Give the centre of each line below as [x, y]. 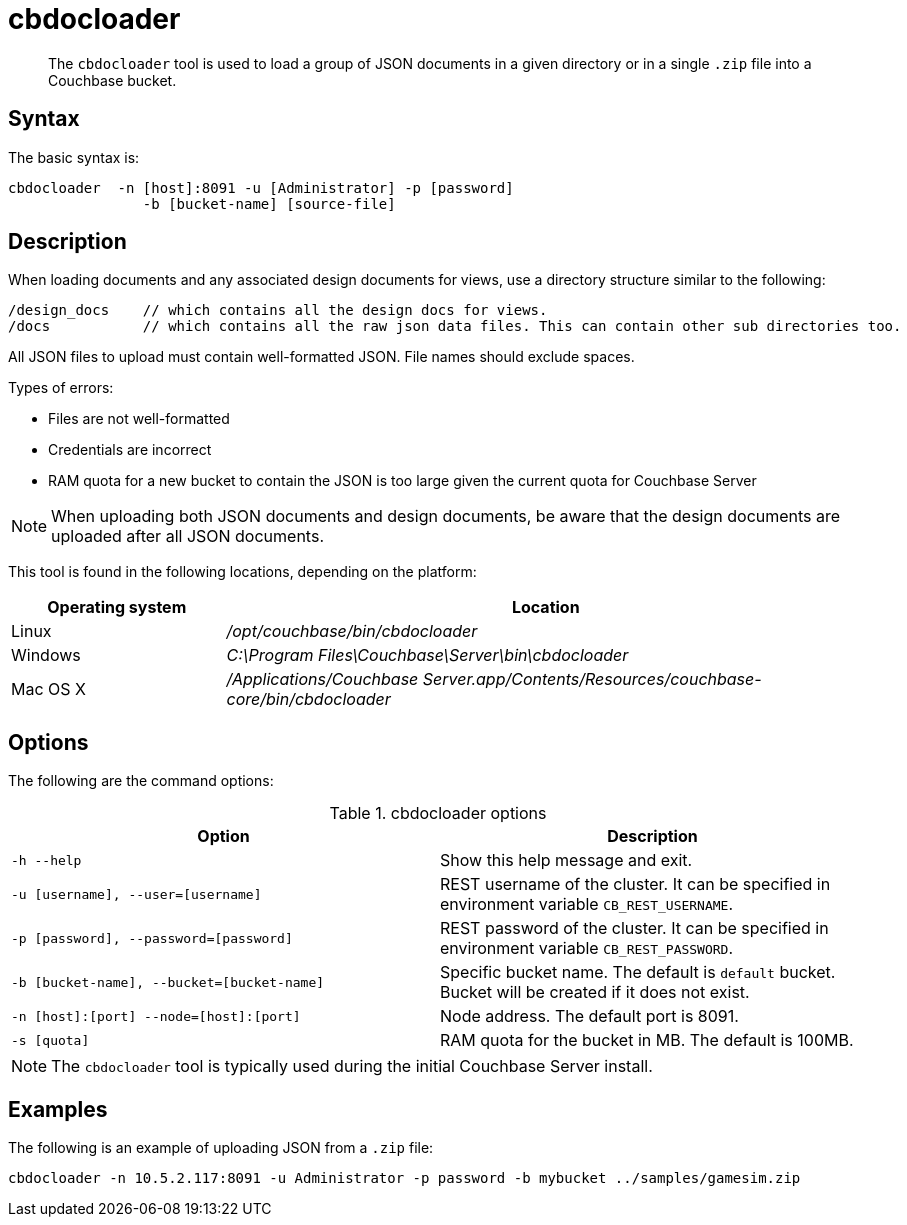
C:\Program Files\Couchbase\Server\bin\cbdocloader [427, 655]
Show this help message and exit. [566, 860]
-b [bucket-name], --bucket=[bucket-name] [168, 982]
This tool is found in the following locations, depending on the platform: [242, 572]
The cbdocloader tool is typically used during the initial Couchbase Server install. [352, 1066]
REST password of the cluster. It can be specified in [634, 928]
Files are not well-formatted [139, 419]
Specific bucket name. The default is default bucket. [638, 972]
